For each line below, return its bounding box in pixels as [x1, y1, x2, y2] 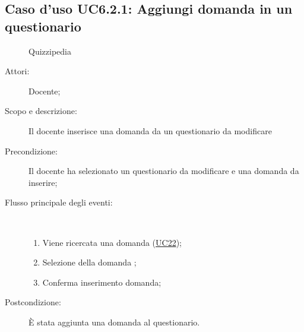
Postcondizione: [5, 296, 61, 308]
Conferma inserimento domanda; [42, 276, 161, 288]
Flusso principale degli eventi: [5, 196, 113, 208]
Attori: [5, 65, 30, 77]
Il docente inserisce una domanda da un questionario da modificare [28, 124, 272, 137]
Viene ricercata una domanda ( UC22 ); [42, 236, 182, 248]
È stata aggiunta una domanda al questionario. [28, 315, 200, 328]
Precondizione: [5, 144, 58, 157]
